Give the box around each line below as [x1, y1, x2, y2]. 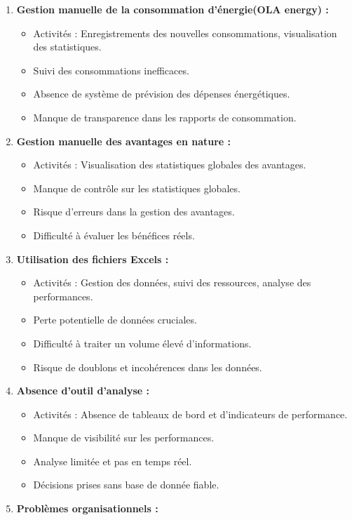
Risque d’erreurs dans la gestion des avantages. [33, 204, 235, 219]
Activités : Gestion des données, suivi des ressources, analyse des [33, 275, 311, 290]
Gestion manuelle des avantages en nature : [16, 133, 231, 148]
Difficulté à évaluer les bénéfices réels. [33, 227, 195, 242]
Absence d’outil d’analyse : [16, 383, 149, 398]
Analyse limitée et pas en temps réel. [33, 453, 192, 468]
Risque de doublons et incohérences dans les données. [33, 359, 262, 374]
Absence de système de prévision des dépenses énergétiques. [33, 86, 290, 101]
